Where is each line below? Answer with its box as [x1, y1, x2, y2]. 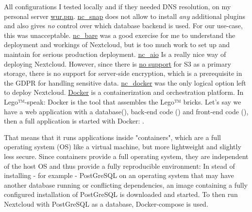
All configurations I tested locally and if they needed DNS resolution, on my [4, 1, 231, 11]
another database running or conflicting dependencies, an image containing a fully [4, 179, 248, 190]
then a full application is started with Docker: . [4, 116, 145, 126]
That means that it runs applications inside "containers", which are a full [4, 132, 221, 142]
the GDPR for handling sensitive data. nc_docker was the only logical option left [4, 77, 246, 88]
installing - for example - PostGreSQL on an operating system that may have [4, 170, 234, 180]
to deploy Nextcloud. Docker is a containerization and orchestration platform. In [4, 87, 244, 97]
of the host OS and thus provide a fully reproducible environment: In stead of [4, 160, 235, 171]
